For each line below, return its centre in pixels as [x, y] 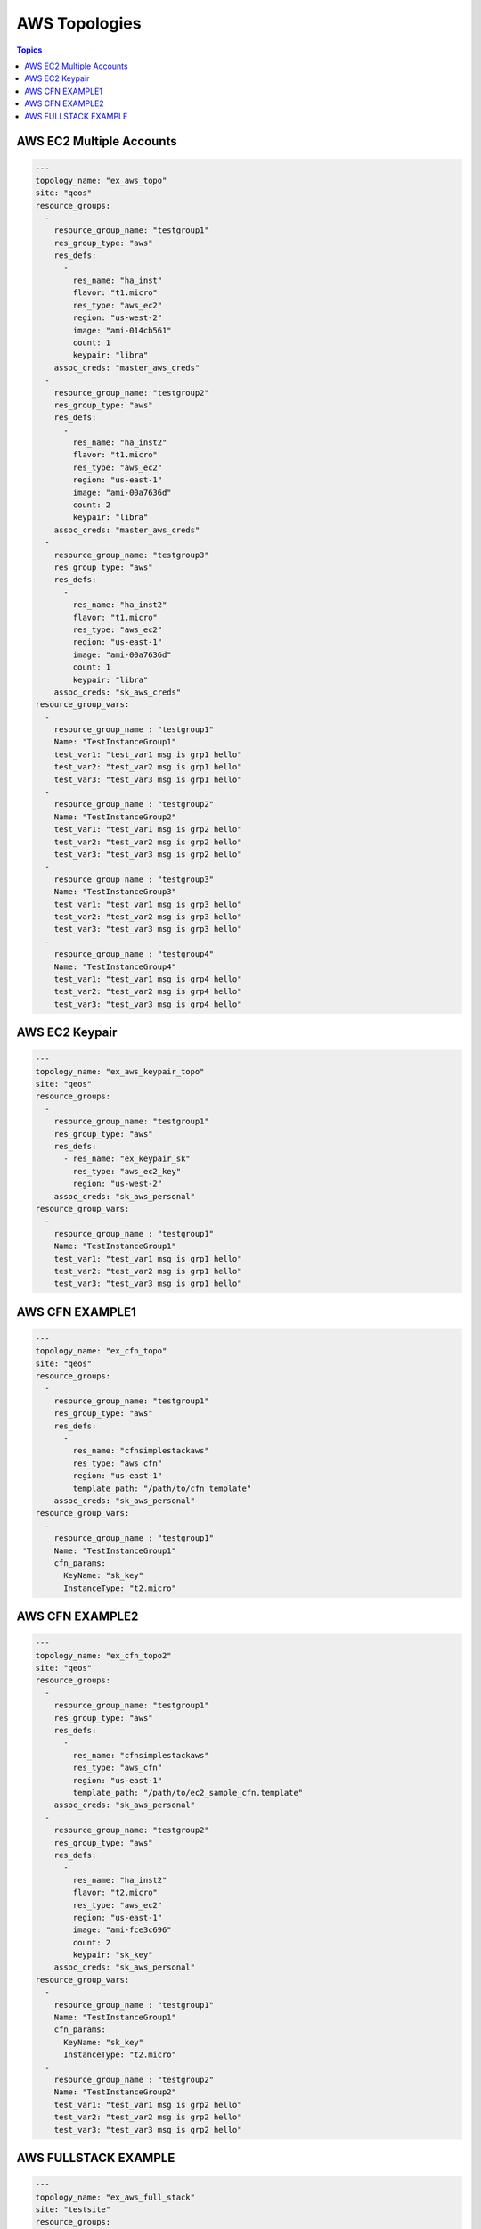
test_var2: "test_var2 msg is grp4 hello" [148, 991]
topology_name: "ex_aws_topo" [101, 180]
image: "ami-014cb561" [122, 330]
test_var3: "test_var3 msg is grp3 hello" [148, 929]
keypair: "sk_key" [113, 1955]
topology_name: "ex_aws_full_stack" [115, 2197]
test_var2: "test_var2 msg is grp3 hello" [148, 917]
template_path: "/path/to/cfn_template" [162, 1488]
